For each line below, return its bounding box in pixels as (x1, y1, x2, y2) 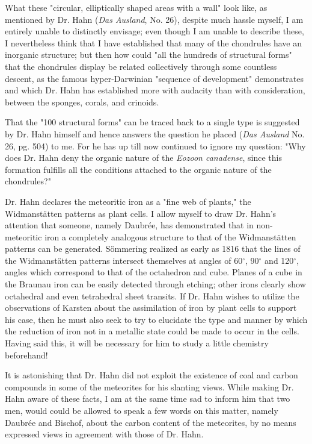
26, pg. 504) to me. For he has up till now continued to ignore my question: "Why (5, 139, 306, 152)
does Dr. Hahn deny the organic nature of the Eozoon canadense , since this (5, 151, 282, 164)
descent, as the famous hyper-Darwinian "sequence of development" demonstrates (5, 72, 304, 84)
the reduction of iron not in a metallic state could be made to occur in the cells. (5, 325, 299, 337)
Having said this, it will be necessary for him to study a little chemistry (5, 337, 269, 349)
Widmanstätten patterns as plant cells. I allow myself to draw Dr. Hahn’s (5, 207, 277, 219)
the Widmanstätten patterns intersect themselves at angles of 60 (5, 254, 243, 266)
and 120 (265, 254, 294, 266)
